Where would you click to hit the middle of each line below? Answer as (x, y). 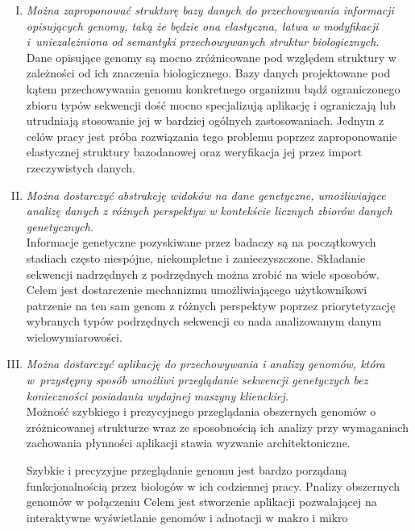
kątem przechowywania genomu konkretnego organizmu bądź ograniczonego (213, 88)
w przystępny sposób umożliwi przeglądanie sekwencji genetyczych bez (197, 380)
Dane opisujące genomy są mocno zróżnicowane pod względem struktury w (211, 57)
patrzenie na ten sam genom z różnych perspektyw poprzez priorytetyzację (211, 305)
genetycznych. (60, 226)
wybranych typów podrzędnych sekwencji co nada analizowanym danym (204, 321)
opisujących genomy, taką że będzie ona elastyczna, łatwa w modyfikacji (202, 25)
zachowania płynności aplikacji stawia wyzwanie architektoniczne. (188, 443)
